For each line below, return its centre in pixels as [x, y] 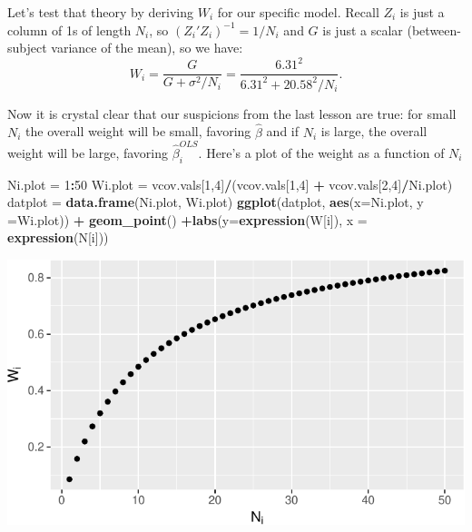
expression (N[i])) [58, 237]
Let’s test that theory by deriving [100, 12]
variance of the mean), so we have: [147, 48]
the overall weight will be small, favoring [138, 131]
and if [283, 131]
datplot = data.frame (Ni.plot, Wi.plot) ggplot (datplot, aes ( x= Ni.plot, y [216, 202]
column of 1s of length [69, 30]
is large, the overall [374, 131]
